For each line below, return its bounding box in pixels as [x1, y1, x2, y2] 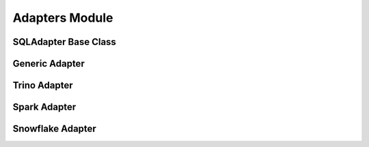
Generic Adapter [12, 58, 85, 69]
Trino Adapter [12, 80, 73, 91]
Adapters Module [12, 10, 113, 25]
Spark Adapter [12, 101, 77, 113]
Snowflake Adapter [12, 123, 97, 135]
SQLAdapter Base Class [12, 36, 116, 48]
